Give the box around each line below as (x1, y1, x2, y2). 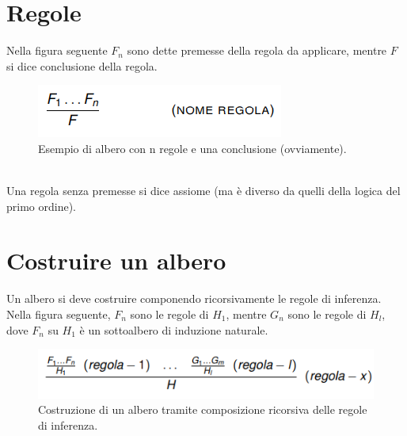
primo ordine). (6, 197, 76, 214)
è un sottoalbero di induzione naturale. (79, 321, 268, 338)
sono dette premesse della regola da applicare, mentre (127, 42, 387, 59)
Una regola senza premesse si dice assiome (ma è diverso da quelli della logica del (6, 182, 401, 199)
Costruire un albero (6, 244, 226, 277)
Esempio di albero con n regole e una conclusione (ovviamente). (38, 140, 347, 156)
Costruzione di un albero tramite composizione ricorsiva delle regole (38, 401, 367, 418)
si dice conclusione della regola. (6, 57, 158, 74)
